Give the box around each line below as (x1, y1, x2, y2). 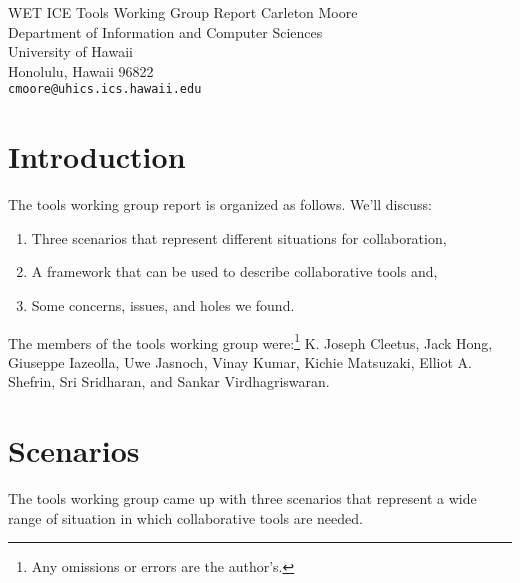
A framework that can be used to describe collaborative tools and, (31, 261, 438, 282)
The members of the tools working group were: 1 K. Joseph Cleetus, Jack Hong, (8, 329, 493, 353)
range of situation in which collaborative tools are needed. (8, 507, 363, 528)
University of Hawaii (8, 41, 133, 62)
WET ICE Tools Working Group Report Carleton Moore (8, 2, 358, 22)
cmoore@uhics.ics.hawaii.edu (8, 82, 202, 97)
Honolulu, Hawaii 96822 (8, 60, 154, 81)
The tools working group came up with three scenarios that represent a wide (8, 488, 477, 509)
